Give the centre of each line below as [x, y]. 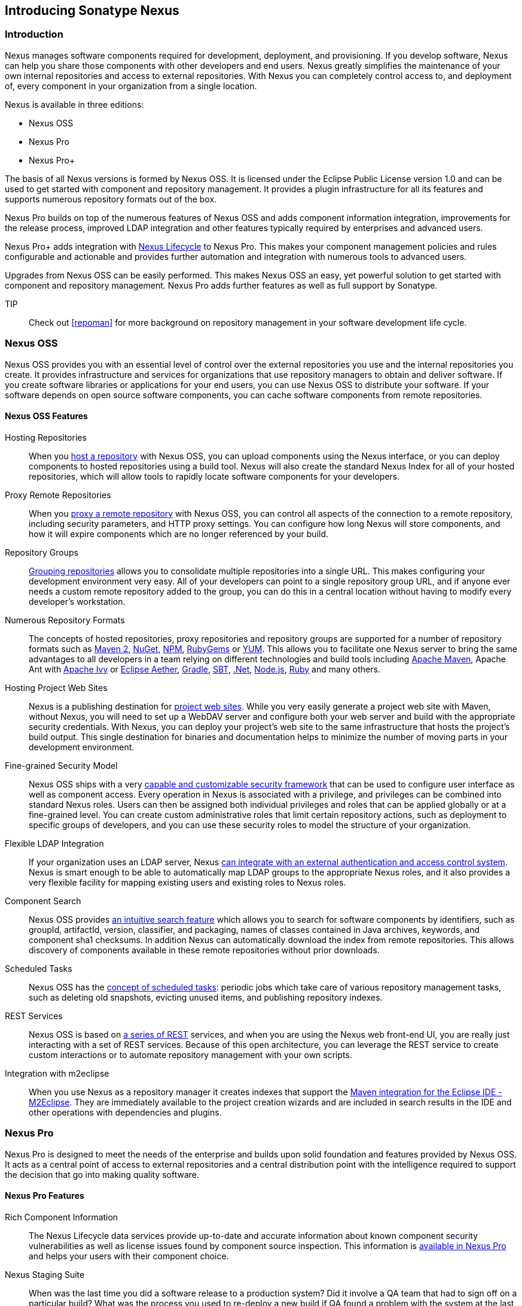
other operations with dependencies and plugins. [125, 1112]
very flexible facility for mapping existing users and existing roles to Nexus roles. [187, 882]
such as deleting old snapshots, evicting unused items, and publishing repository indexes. [206, 997]
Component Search [43, 901]
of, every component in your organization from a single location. [131, 86]
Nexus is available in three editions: [74, 104]
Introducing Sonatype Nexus [92, 10]
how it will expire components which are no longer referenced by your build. [179, 534]
